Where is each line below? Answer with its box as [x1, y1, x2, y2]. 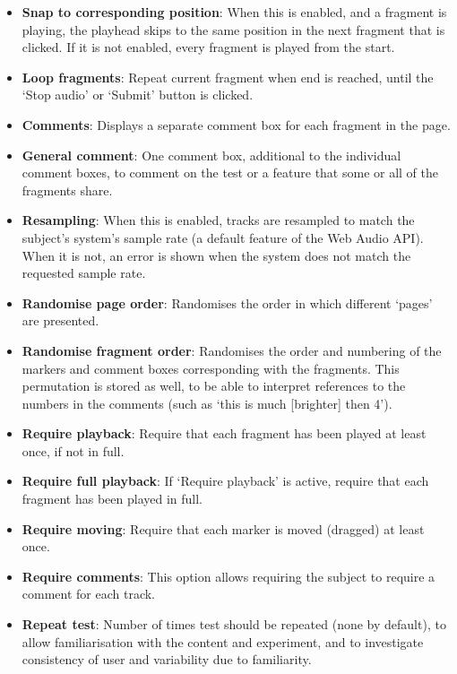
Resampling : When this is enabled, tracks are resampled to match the [22, 211, 415, 229]
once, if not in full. [22, 441, 125, 460]
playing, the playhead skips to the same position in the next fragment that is [22, 20, 445, 39]
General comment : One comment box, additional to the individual [22, 145, 401, 164]
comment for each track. [22, 584, 156, 603]
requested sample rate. [22, 264, 146, 282]
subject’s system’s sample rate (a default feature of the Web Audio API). [22, 228, 424, 246]
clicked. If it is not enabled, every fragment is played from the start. [22, 38, 395, 56]
